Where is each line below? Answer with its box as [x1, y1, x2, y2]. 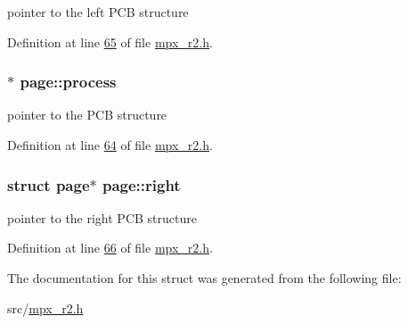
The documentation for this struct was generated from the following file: [7, 269, 402, 287]
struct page [7, 173, 90, 195]
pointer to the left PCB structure [7, 3, 189, 21]
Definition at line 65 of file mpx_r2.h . [7, 32, 213, 51]
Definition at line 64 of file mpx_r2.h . [7, 136, 213, 154]
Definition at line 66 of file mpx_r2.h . [7, 238, 213, 257]
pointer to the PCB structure [7, 105, 167, 124]
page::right [102, 173, 181, 195]
